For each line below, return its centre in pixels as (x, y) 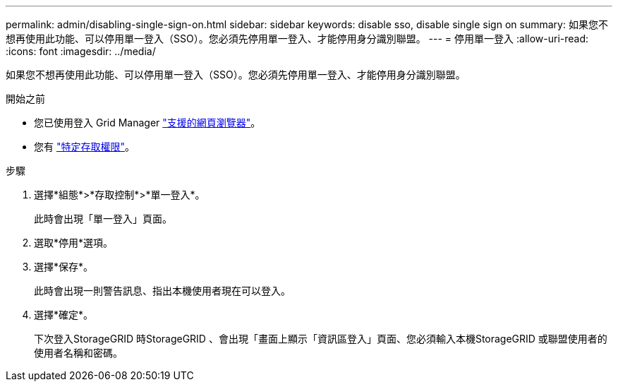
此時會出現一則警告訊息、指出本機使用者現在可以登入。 (162, 291)
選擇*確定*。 (64, 315)
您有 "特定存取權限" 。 (84, 147)
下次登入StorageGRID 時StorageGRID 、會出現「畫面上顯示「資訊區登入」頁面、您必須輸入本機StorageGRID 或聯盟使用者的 (321, 339)
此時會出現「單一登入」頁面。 (103, 219)
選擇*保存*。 (64, 267)
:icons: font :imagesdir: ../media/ (81, 51)
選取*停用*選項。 (74, 243)
